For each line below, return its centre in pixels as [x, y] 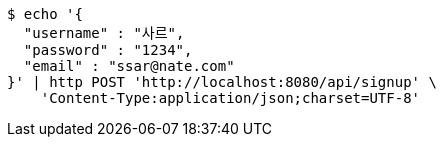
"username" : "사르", [104, 33]
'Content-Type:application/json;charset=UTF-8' [230, 98]
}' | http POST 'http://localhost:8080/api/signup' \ [222, 82]
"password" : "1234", [108, 50]
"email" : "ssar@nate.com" [129, 66]
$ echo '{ [45, 14]
